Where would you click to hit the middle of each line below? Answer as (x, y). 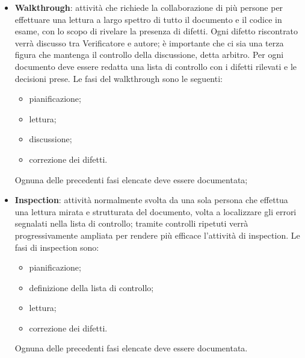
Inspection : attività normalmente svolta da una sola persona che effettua (151, 200)
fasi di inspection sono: (57, 247)
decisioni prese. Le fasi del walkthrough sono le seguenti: (119, 78)
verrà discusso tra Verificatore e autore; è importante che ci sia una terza (149, 42)
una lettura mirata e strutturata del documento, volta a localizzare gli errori (156, 211)
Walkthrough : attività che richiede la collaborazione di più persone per (149, 7)
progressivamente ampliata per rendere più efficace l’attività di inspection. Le (157, 235)
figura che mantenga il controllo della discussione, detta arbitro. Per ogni (149, 55)
